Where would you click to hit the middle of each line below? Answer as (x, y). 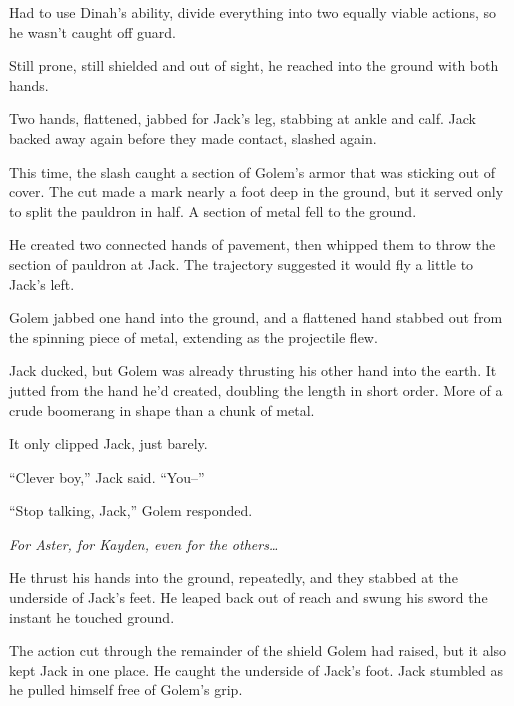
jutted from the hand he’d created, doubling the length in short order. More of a (256, 389)
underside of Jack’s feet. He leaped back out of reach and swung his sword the (248, 597)
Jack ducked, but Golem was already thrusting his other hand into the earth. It (253, 370)
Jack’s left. (42, 283)
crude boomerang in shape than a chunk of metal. (162, 409)
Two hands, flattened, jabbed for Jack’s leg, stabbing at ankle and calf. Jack (242, 118)
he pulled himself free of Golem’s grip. (126, 689)
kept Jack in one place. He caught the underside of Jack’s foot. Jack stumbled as (256, 669)
